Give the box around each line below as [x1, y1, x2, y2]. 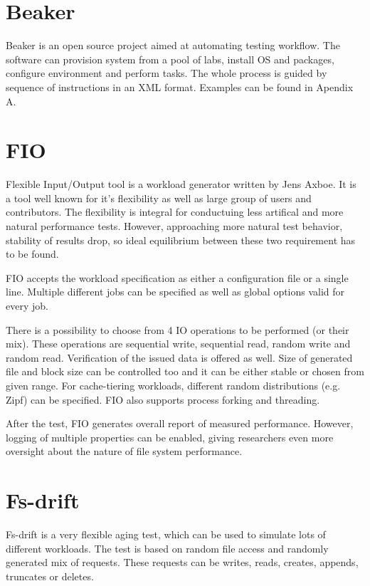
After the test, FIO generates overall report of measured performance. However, [6, 416, 354, 431]
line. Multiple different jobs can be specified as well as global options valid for [6, 284, 345, 299]
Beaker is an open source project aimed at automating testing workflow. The [6, 38, 340, 53]
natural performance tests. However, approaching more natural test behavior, [6, 219, 343, 233]
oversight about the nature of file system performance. [6, 444, 243, 459]
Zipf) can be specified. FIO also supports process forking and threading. [6, 392, 320, 407]
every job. [6, 298, 48, 313]
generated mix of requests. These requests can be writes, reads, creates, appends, [6, 555, 359, 570]
